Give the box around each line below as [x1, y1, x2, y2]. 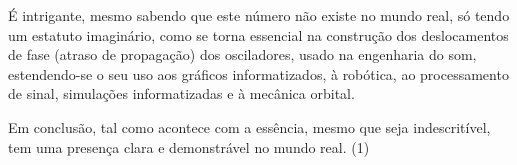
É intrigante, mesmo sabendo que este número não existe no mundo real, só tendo [8, 5, 510, 25]
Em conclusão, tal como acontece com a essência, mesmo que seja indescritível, [8, 116, 491, 137]
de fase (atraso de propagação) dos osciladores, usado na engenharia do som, [8, 44, 477, 65]
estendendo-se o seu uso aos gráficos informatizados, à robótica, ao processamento [8, 63, 509, 84]
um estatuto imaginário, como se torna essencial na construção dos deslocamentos [8, 24, 509, 45]
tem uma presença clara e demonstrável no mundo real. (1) [8, 136, 370, 157]
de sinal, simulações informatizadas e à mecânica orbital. [8, 83, 355, 104]
